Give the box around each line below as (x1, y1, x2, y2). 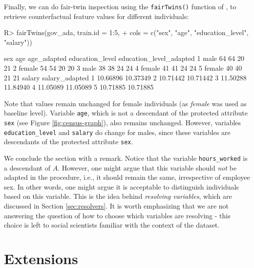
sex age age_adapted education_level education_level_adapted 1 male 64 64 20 (4, 53, 244, 63)
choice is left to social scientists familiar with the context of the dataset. (4, 220, 220, 230)
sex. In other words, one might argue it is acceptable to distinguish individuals (4, 181, 239, 191)
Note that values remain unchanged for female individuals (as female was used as (4, 98, 247, 108)
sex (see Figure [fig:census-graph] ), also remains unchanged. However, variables (4, 117, 241, 128)
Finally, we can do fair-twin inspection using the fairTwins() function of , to (4, 1, 236, 11)
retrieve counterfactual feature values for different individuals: (4, 11, 189, 21)
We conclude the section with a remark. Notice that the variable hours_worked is (4, 153, 248, 163)
